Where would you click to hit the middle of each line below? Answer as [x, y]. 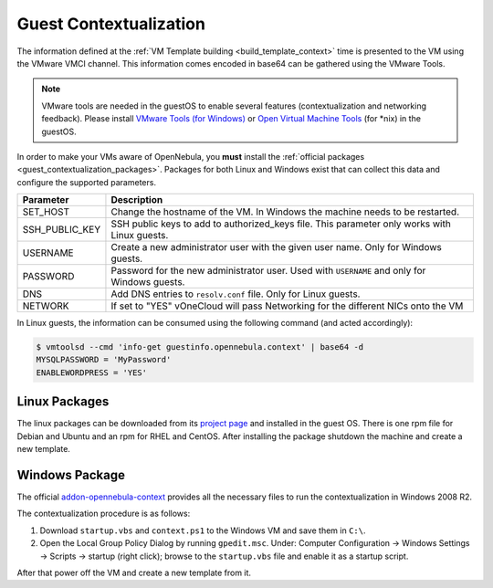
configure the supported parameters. [87, 182]
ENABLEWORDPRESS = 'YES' [92, 373]
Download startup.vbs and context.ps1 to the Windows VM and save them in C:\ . [203, 530]
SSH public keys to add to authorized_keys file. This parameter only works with [281, 224]
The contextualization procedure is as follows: [104, 514]
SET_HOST [46, 212]
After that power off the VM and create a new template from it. [134, 572]
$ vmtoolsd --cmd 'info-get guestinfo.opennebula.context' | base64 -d [200, 347]
